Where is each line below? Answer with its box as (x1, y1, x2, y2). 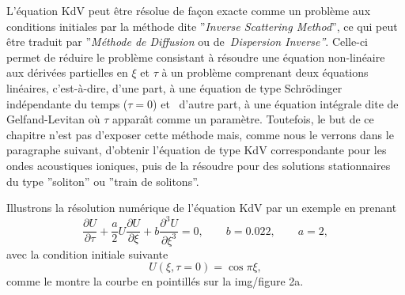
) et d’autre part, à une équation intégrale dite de (153, 95, 399, 112)
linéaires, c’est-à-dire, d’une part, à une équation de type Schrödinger (6, 79, 343, 96)
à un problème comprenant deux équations (161, 64, 369, 81)
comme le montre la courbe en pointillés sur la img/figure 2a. (6, 273, 304, 289)
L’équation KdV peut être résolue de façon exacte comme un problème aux (6, 2, 371, 18)
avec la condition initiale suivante (6, 245, 168, 262)
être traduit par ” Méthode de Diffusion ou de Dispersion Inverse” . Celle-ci (6, 33, 368, 50)
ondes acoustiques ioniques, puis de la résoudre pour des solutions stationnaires (6, 157, 391, 173)
